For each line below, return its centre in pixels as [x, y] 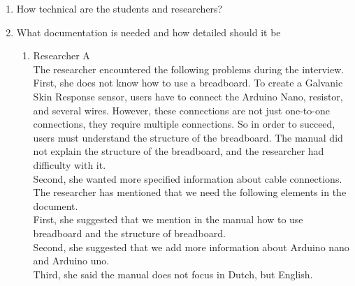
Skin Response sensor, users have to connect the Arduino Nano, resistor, [188, 96]
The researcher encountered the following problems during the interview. [189, 69]
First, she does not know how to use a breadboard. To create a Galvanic [188, 83]
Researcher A [61, 55]
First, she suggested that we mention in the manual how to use [168, 219]
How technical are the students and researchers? [119, 8]
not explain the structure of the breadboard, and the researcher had [179, 151]
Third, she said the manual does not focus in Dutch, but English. [173, 274]
